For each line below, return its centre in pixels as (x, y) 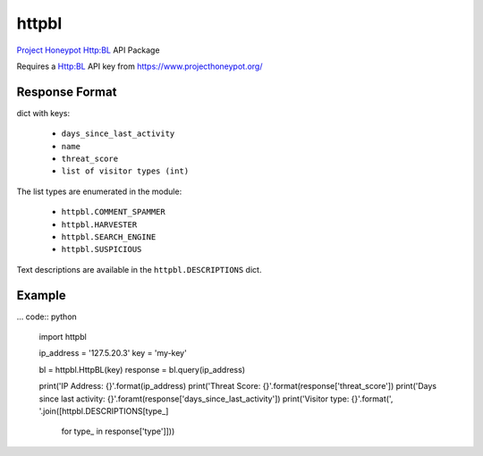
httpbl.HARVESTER (99, 224)
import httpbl (63, 337)
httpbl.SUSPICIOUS (102, 249)
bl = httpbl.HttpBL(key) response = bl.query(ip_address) (142, 369)
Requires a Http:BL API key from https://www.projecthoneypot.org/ (140, 66)
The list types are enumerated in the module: (99, 191)
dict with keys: (43, 113)
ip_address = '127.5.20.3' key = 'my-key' (113, 353)
